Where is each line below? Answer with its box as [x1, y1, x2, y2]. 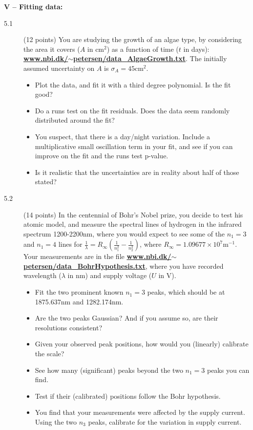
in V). [158, 270, 176, 280]
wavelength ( [23, 270, 62, 280]
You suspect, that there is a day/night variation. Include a [35, 131, 210, 141]
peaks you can [207, 365, 250, 375]
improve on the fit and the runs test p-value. [35, 150, 169, 161]
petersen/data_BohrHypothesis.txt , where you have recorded [23, 260, 224, 271]
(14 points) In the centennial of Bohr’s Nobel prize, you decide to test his [23, 209, 243, 219]
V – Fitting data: [4, 1, 63, 11]
